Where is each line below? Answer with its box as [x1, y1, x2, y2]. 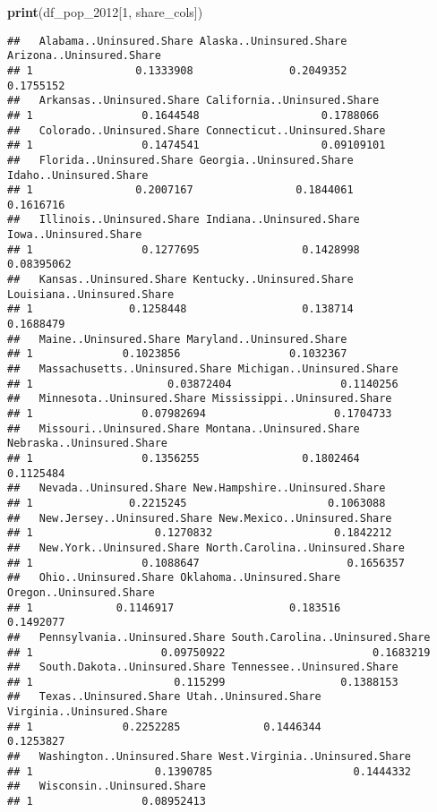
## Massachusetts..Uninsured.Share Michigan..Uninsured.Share [7, 363, 398, 376]
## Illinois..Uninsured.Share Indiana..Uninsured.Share [7, 213, 360, 227]
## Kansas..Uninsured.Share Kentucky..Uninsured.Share [7, 273, 354, 286]
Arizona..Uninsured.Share [7, 49, 161, 63]
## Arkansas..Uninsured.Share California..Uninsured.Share [7, 94, 380, 107]
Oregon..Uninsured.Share [7, 585, 155, 599]
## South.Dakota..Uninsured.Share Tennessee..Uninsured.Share [7, 661, 398, 674]
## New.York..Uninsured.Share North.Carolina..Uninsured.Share [7, 541, 405, 554]
